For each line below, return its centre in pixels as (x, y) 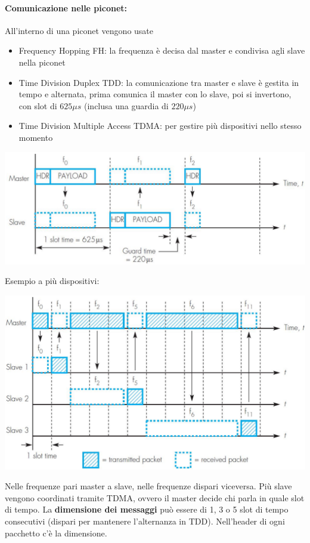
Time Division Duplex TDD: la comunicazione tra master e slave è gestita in (159, 82)
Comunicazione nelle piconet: (66, 7)
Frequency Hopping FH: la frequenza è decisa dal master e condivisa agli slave (162, 50)
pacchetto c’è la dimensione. (56, 533)
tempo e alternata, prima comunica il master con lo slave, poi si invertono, (155, 94)
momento (36, 137)
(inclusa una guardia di (126, 105)
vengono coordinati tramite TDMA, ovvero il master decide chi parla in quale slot (155, 497)
